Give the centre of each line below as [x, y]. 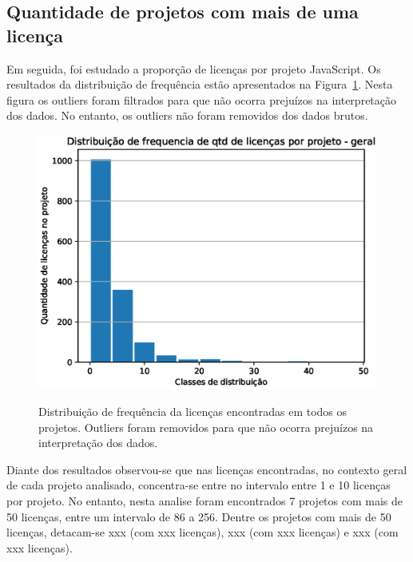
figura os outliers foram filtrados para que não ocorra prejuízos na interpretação [202, 99]
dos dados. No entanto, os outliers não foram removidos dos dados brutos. [187, 115]
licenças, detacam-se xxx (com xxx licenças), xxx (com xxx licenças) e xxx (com [203, 532]
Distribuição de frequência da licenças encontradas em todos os [193, 411]
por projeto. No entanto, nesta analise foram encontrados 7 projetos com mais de [205, 500]
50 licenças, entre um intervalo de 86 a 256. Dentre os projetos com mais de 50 [199, 516]
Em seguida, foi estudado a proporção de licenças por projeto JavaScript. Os [194, 68]
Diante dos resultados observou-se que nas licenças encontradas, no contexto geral [207, 469]
